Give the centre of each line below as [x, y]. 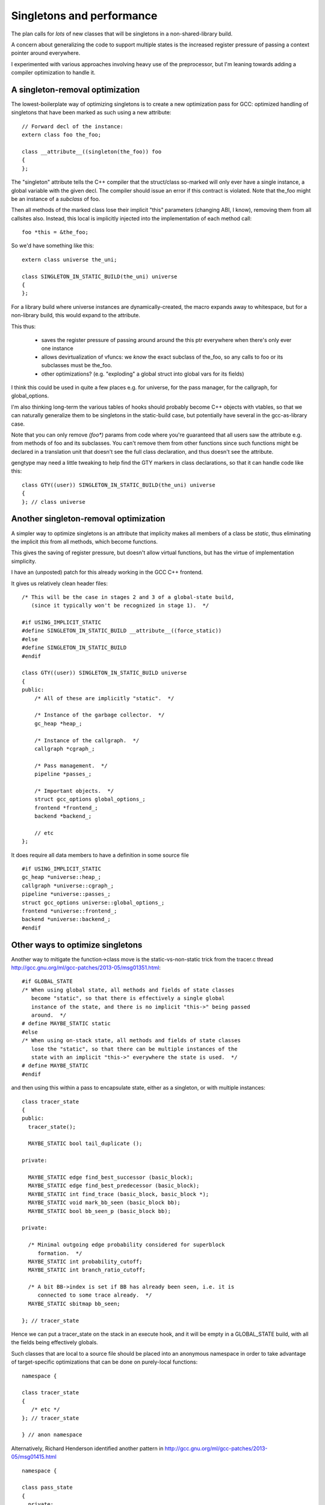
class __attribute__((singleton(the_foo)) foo [92, 151]
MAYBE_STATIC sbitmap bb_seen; [74, 1304]
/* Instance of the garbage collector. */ [99, 715]
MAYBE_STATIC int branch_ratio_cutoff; [87, 1270]
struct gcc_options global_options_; [90, 799]
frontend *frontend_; [66, 808]
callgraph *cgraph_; [64, 749]
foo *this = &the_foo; [55, 232]
